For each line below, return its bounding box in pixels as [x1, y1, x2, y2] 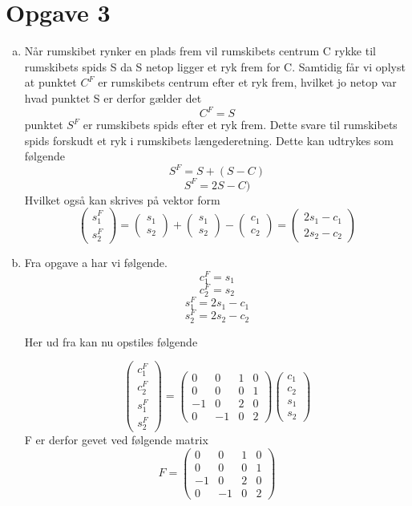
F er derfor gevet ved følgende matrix [24, 431, 208, 448]
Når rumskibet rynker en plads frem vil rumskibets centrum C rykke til [24, 43, 376, 59]
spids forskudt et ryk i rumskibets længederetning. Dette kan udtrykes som [24, 132, 394, 148]
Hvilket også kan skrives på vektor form [24, 191, 220, 208]
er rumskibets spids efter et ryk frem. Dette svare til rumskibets [83, 116, 398, 132]
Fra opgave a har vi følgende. [24, 253, 168, 270]
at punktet [24, 74, 77, 91]
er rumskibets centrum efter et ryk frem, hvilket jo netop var [98, 74, 397, 91]
